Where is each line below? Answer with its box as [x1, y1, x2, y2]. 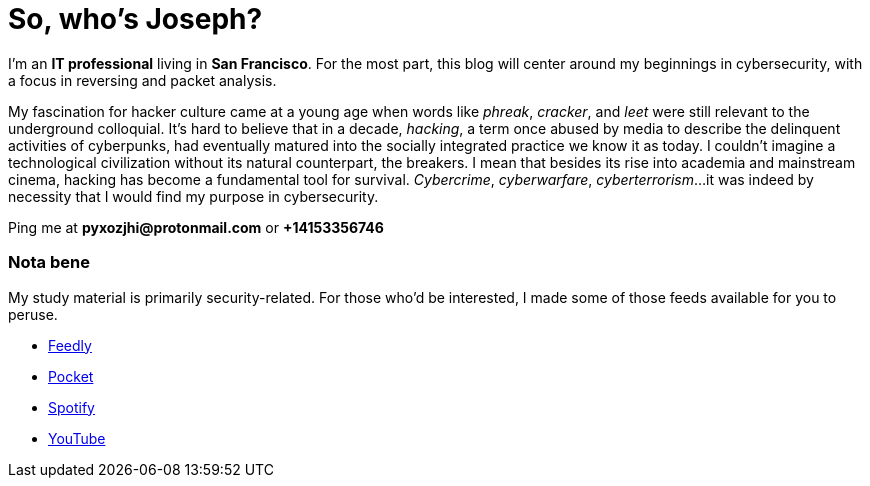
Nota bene [8, 252, 90, 273]
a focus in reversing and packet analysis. [8, 71, 277, 89]
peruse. [8, 305, 58, 323]
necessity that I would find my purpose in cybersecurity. [8, 187, 379, 205]
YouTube [48, 429, 106, 447]
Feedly [48, 336, 92, 354]
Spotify [48, 398, 95, 416]
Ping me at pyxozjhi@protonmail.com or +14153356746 [8, 218, 384, 236]
